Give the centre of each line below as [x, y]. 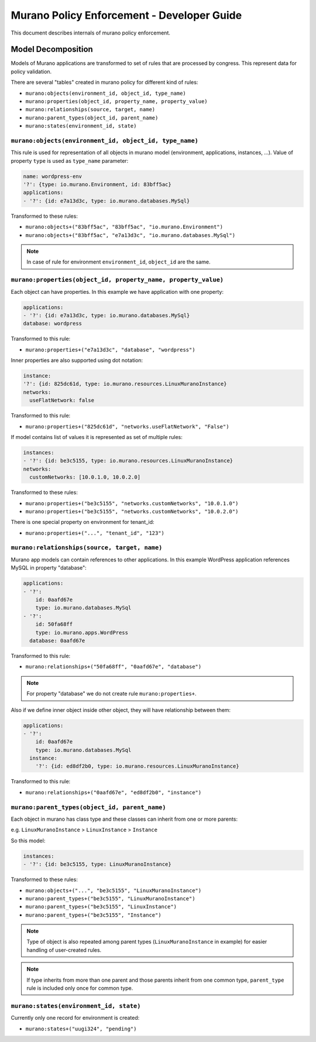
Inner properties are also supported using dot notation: [77, 361]
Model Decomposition [52, 49]
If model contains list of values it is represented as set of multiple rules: [97, 437]
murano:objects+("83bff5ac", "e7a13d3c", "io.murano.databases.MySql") [130, 235]
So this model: [28, 841]
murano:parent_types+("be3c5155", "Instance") [93, 915]
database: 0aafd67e [57, 640]
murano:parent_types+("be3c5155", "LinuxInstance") [101, 907]
